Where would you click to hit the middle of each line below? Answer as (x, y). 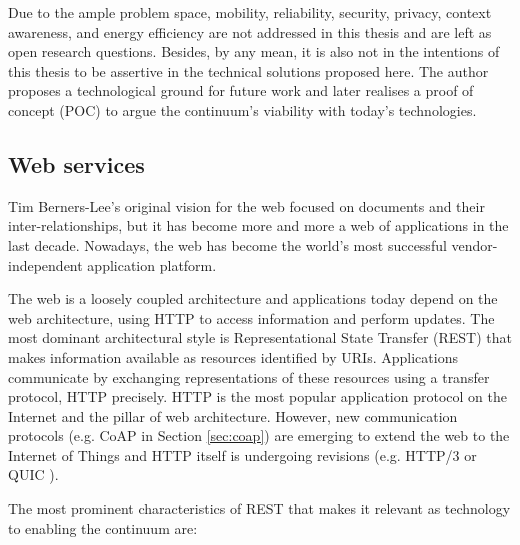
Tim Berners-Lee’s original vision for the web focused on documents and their (246, 205)
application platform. (152, 264)
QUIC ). (33, 474)
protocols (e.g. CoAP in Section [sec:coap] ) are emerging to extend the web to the (259, 435)
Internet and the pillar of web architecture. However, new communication (233, 415)
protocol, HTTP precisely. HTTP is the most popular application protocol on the (257, 396)
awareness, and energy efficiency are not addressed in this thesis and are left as (250, 31)
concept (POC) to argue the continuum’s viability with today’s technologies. (242, 109)
